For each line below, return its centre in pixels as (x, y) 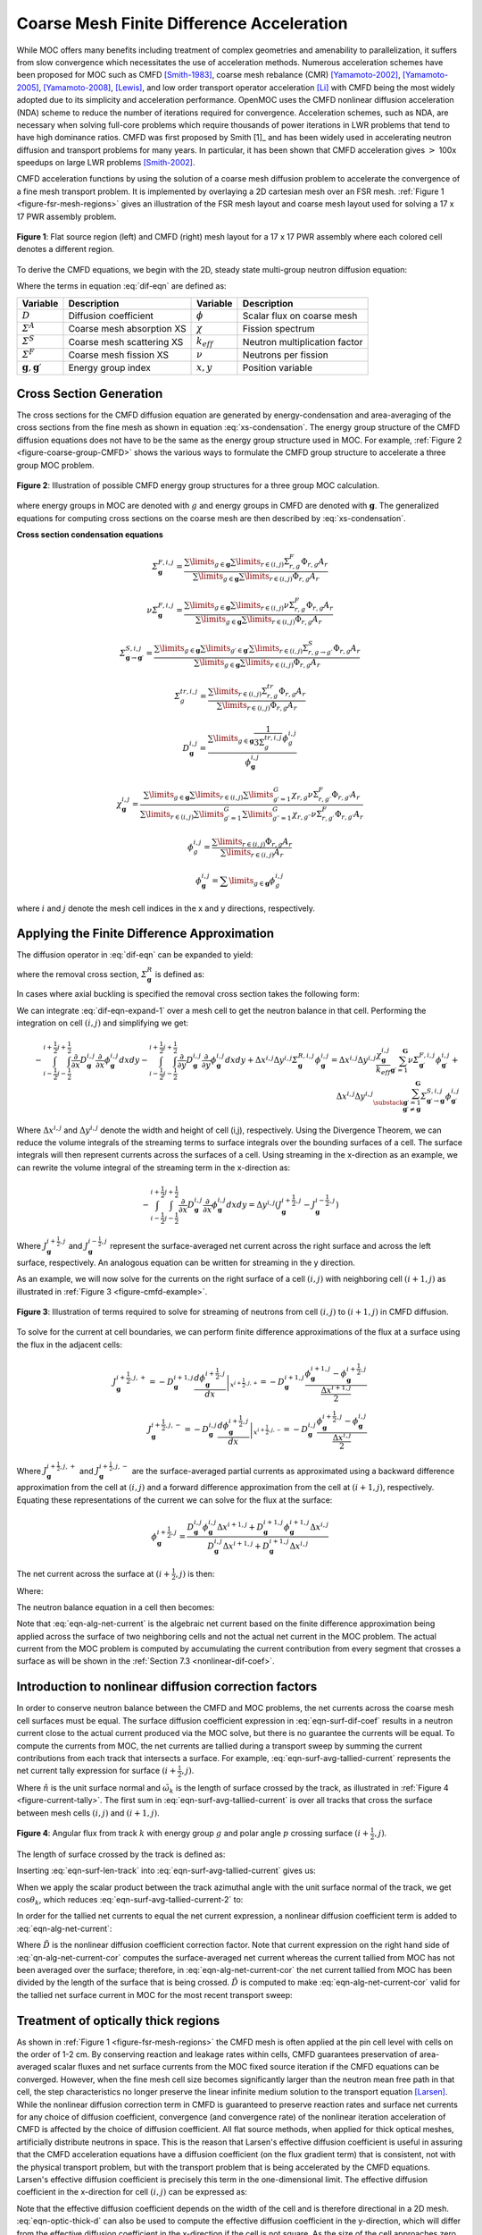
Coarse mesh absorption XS (127, 329)
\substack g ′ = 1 (397, 1103)
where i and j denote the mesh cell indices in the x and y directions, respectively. (166, 908)
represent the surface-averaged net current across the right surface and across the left (271, 1246)
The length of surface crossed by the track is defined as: (121, 1854)
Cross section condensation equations (90, 535)
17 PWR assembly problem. (66, 216)
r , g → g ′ (320, 653)
